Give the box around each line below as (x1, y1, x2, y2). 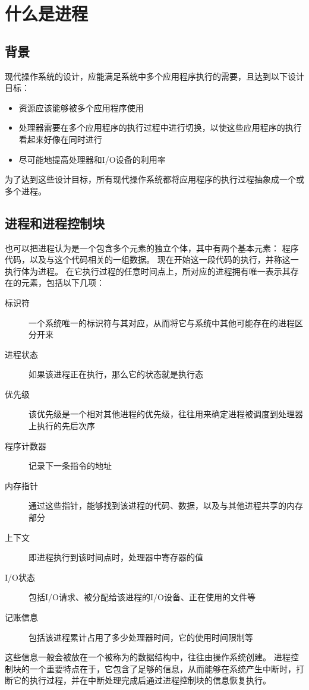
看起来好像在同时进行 (18, 133, 102, 145)
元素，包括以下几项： (21, 276, 105, 289)
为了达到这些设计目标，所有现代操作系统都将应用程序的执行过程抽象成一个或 (5, 173, 304, 185)
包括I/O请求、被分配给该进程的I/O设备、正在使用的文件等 (29, 591, 256, 603)
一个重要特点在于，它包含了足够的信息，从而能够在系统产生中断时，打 (29, 662, 304, 675)
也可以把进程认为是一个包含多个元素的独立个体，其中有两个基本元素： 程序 (5, 241, 299, 254)
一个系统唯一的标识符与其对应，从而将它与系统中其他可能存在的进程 (29, 316, 295, 329)
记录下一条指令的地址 (29, 459, 112, 472)
